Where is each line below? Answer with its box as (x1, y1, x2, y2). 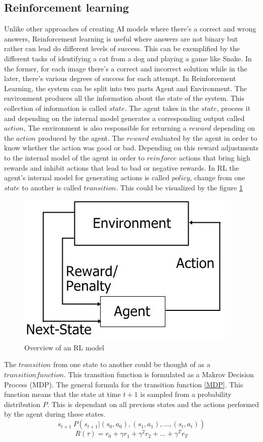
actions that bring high (179, 152, 250, 163)
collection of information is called (4, 102, 107, 113)
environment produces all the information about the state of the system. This (4, 93, 244, 103)
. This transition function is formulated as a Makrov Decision (64, 369, 254, 380)
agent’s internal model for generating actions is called (4, 172, 170, 183)
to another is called (22, 182, 81, 192)
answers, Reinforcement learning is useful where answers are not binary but (4, 33, 238, 44)
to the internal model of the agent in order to (4, 152, 145, 163)
